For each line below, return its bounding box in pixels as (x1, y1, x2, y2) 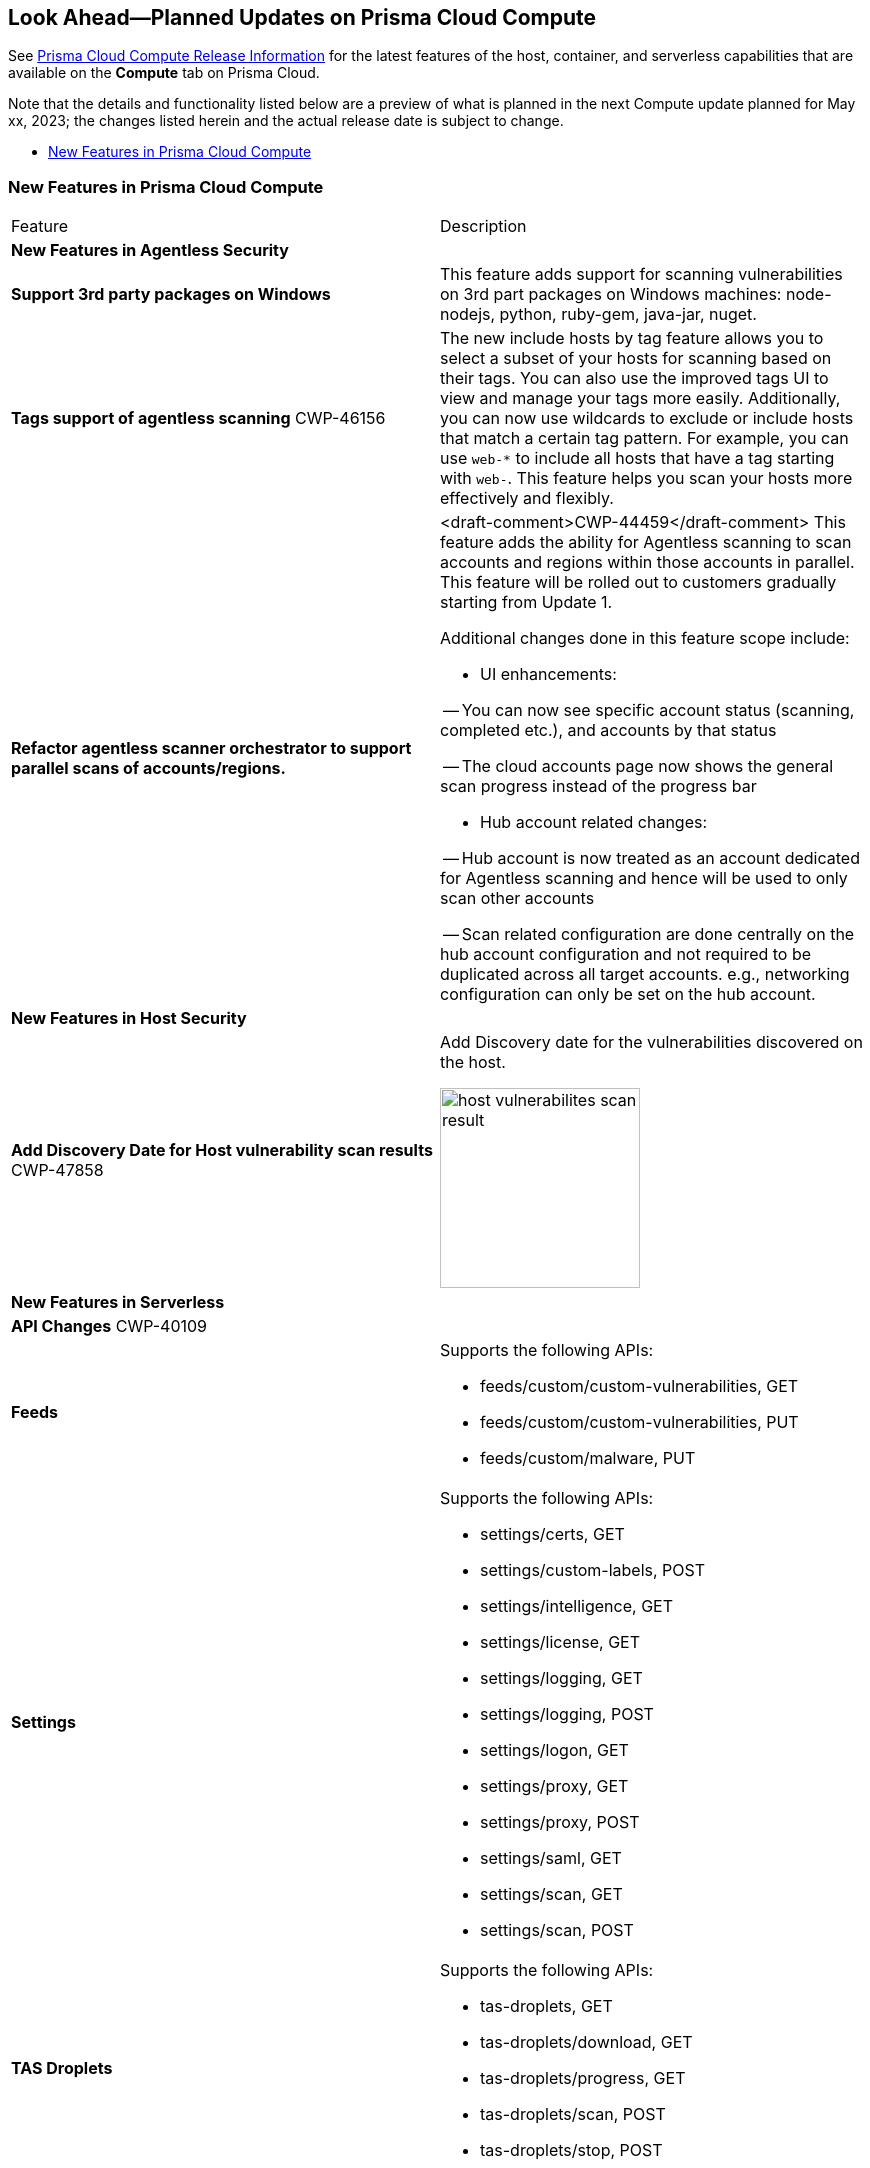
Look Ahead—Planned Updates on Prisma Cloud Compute (8, 5, 597, 30)
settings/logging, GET (480, 1668, 643, 1689)
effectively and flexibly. (440, 488, 614, 509)
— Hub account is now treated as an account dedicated (442, 848, 860, 869)
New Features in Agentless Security (11, 240, 289, 261)
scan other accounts (440, 888, 595, 909)
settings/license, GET (480, 1632, 641, 1653)
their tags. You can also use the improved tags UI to (440, 368, 829, 389)
